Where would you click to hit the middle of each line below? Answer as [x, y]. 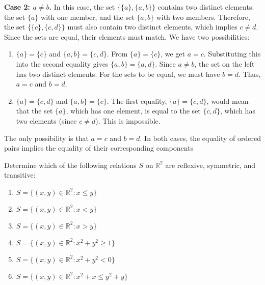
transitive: [20, 175]
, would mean [228, 101]
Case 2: [17, 7]
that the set [34, 111]
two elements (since [46, 120]
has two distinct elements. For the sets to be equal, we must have [118, 74]
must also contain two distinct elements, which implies [152, 27]
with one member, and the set [88, 17]
